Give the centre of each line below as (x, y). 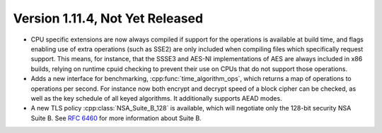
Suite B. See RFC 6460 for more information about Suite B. (116, 118)
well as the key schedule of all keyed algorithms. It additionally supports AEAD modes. (156, 98)
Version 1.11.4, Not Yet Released (108, 18)
